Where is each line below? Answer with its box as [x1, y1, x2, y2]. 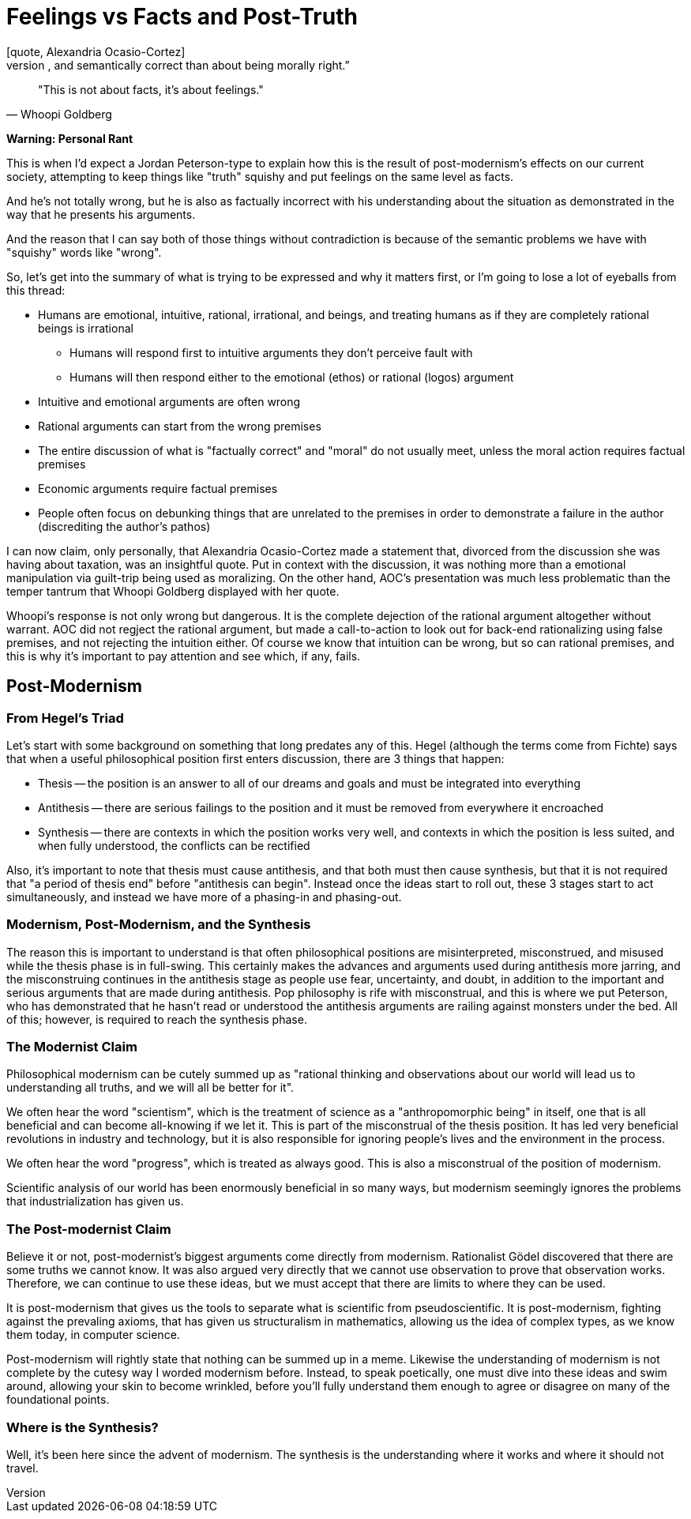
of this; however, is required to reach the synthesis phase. [6, 1012, 307, 1026]
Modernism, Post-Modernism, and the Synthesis [6, 916, 311, 933]
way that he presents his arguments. [6, 207, 196, 221]
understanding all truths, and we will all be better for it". [6, 1081, 295, 1095]
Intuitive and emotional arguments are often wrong [38, 394, 301, 408]
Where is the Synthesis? [6, 1419, 159, 1435]
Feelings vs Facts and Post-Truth [6, 3, 358, 30]
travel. [6, 1461, 39, 1475]
